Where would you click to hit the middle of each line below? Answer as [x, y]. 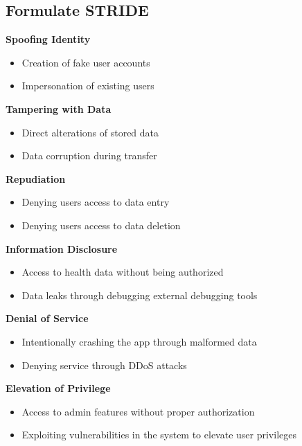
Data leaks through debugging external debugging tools [140, 295]
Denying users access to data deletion [101, 225]
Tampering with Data [59, 108]
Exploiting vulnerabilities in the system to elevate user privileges [159, 435]
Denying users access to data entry [96, 202]
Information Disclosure [62, 248]
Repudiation [36, 178]
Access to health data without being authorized [123, 272]
